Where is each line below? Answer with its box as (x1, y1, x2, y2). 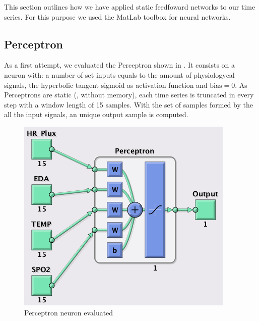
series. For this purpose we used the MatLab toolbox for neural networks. (4, 11, 231, 22)
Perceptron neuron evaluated (24, 307, 113, 317)
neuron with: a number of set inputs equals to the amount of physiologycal (4, 69, 235, 80)
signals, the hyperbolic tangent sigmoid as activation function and (4, 79, 208, 90)
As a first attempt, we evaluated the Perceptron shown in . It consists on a (4, 60, 235, 70)
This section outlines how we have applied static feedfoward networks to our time (4, 2, 255, 12)
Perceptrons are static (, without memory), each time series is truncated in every (4, 89, 254, 100)
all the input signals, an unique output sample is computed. (4, 109, 188, 120)
